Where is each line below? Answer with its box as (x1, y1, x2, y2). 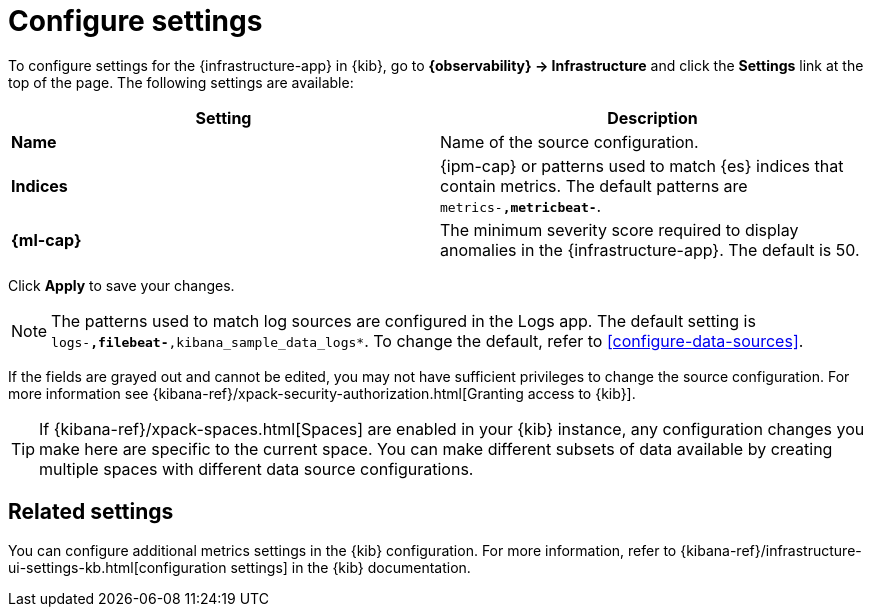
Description (607, 107, 698, 128)
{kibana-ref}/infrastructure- (680, 541, 862, 559)
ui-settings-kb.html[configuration (8, 558, 227, 576)
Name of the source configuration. (440, 131, 699, 152)
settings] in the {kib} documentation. (230, 558, 471, 576)
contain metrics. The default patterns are (440, 175, 748, 196)
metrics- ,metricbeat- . (440, 195, 602, 216)
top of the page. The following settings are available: (8, 73, 354, 91)
